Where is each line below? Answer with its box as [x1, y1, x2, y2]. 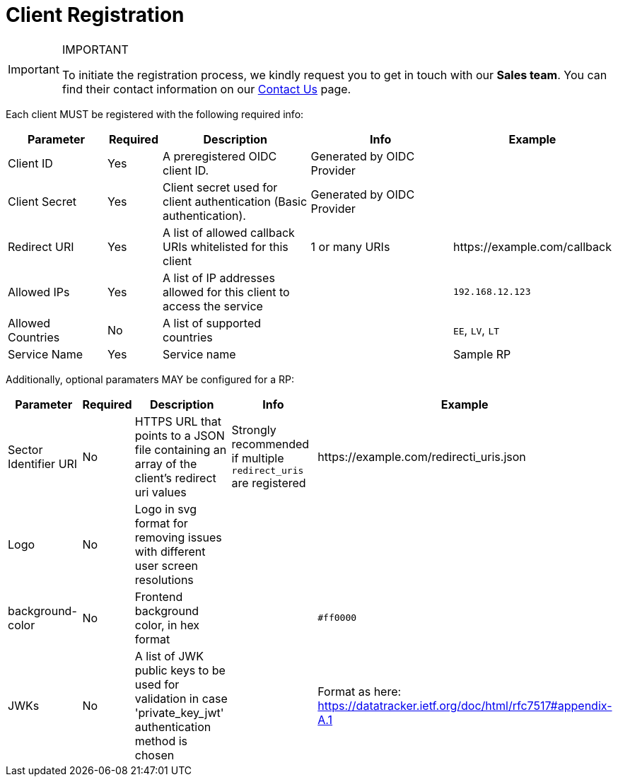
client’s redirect [134, 470, 216, 485]
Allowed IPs [8, 284, 70, 299]
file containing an [134, 442, 227, 457]
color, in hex [134, 617, 200, 632]
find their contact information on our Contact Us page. [62, 81, 351, 96]
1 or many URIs [310, 239, 390, 254]
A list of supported [163, 315, 262, 330]
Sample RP [453, 346, 511, 361]
